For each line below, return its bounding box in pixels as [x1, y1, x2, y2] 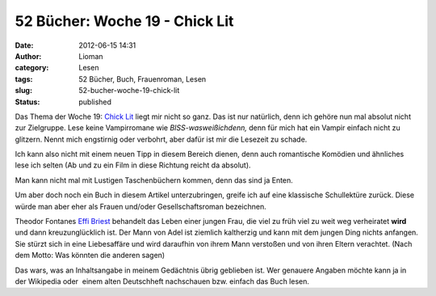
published [78, 97, 112, 107]
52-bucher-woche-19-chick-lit [78, 86, 180, 95]
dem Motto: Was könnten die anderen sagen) [15, 251, 166, 260]
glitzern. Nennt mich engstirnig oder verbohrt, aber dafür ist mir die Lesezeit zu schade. [15, 134, 308, 144]
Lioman [78, 51, 104, 61]
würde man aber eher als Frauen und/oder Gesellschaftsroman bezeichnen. [15, 201, 266, 211]
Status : [15, 97, 40, 107]
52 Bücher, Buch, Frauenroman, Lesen [78, 74, 207, 84]
